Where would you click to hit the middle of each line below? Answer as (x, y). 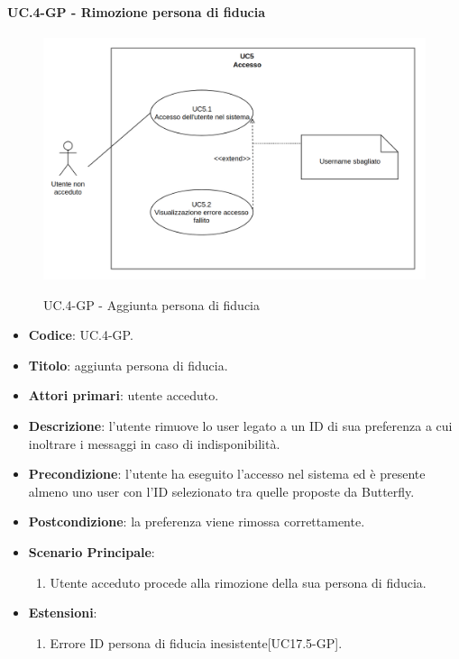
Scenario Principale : (92, 552)
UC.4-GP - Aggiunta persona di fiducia (151, 304)
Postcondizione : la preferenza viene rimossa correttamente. (197, 522)
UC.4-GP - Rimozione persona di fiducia (137, 11)
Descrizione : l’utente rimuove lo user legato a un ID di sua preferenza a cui (240, 426)
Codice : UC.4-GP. (81, 335)
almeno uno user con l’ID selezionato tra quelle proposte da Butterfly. (221, 491)
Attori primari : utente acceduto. (124, 395)
